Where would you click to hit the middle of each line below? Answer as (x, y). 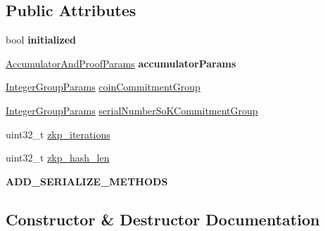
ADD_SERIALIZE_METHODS (87, 181)
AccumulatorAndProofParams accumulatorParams (121, 63)
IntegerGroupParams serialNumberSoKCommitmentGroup (132, 110)
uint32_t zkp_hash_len (58, 158)
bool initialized (41, 40)
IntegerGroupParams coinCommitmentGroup (103, 87)
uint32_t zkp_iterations (58, 134)
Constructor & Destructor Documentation (163, 219)
